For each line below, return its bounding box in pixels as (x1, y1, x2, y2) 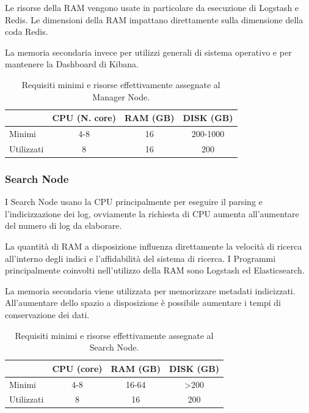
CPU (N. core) (52, 111, 116, 124)
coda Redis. (5, 25, 48, 38)
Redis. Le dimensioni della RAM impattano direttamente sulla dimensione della (5, 13, 304, 26)
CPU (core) (52, 362, 103, 374)
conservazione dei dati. (5, 308, 90, 321)
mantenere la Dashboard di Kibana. (5, 58, 139, 70)
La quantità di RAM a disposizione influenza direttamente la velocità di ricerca (5, 239, 302, 252)
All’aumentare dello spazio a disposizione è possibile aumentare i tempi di (5, 296, 281, 309)
